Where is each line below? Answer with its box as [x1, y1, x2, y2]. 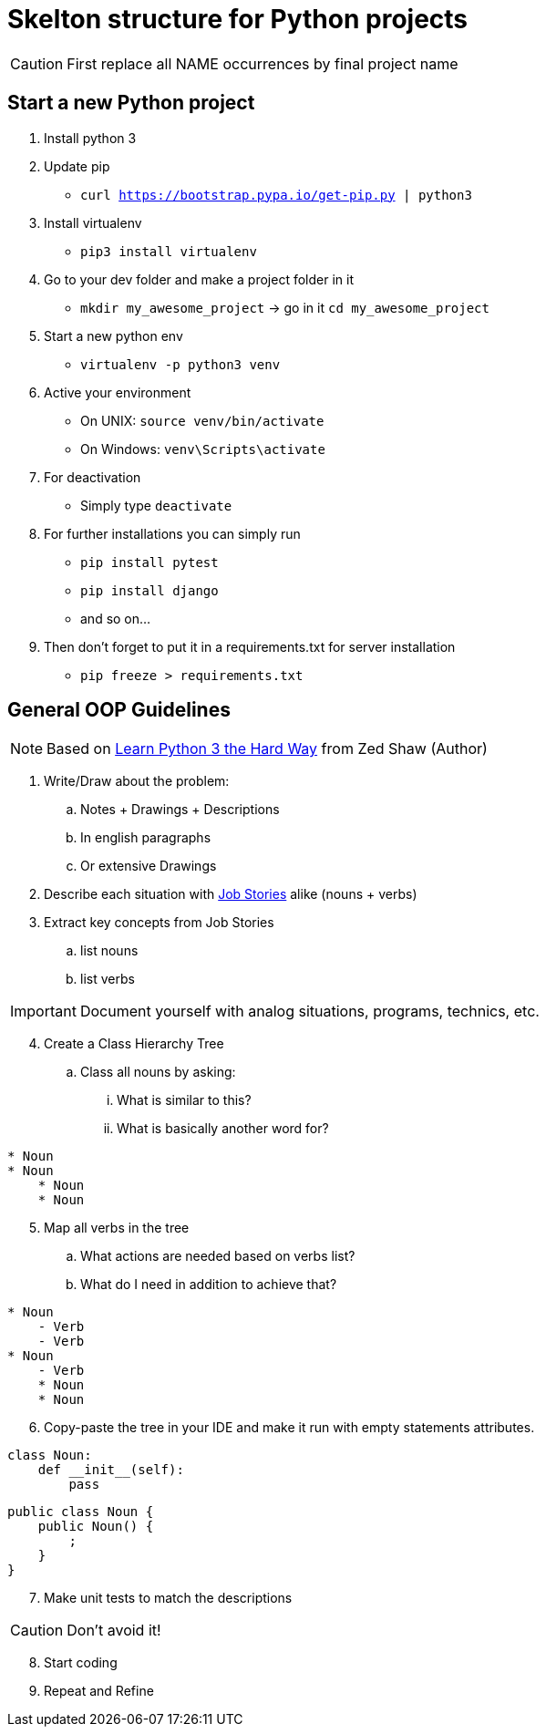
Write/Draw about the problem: [44, 773, 230, 790]
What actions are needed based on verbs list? [80, 1248, 355, 1264]
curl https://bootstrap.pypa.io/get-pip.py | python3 [80, 187, 472, 202]
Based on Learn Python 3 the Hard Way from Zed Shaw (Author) [46, 739, 488, 759]
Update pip [44, 158, 110, 174]
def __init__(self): [37, 1462, 184, 1478]
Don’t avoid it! [67, 1621, 161, 1640]
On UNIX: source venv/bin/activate [80, 412, 325, 428]
